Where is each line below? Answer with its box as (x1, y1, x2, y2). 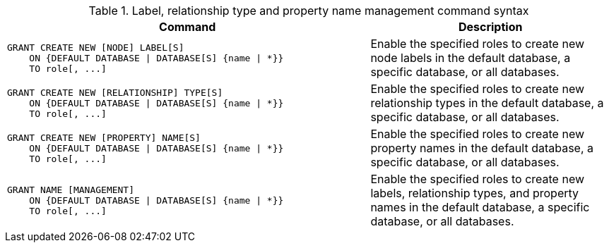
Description (458, 20, 523, 34)
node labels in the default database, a (370, 51, 571, 65)
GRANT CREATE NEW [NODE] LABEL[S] (7, 42, 184, 53)
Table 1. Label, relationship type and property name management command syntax (88, 4, 529, 18)
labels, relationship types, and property (370, 186, 579, 200)
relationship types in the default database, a (370, 96, 604, 110)
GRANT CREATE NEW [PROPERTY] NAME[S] (7, 132, 201, 143)
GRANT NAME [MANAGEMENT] (7, 184, 135, 195)
